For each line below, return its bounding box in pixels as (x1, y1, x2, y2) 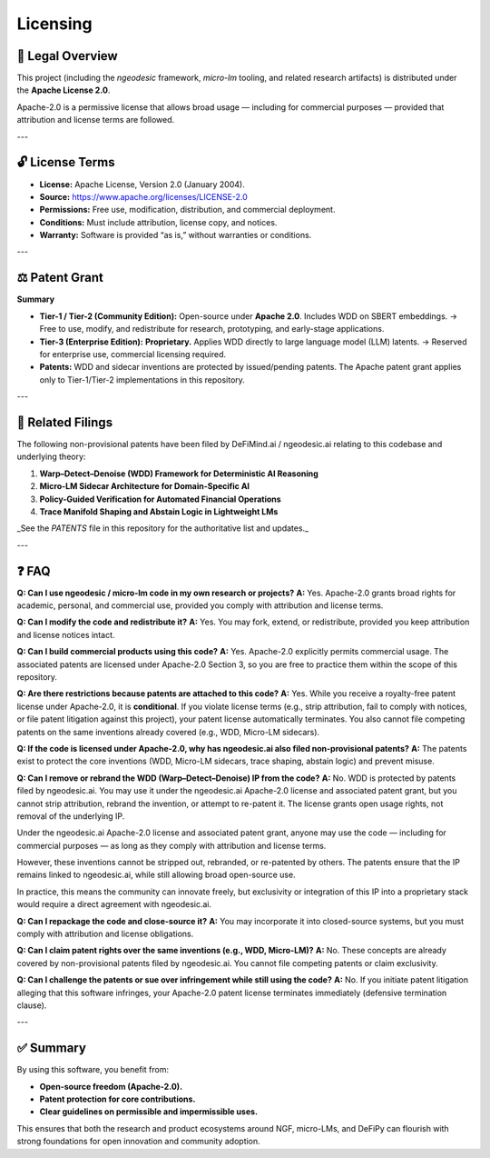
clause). (16, 1000, 47, 1011)
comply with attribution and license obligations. (16, 928, 194, 940)
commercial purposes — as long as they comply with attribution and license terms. (16, 840, 327, 851)
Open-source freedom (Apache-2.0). (39, 1081, 183, 1092)
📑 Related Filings (16, 414, 113, 430)
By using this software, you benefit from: (16, 1064, 170, 1075)
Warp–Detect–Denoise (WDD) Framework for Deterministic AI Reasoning (39, 468, 319, 479)
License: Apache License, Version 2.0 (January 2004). (39, 178, 245, 190)
